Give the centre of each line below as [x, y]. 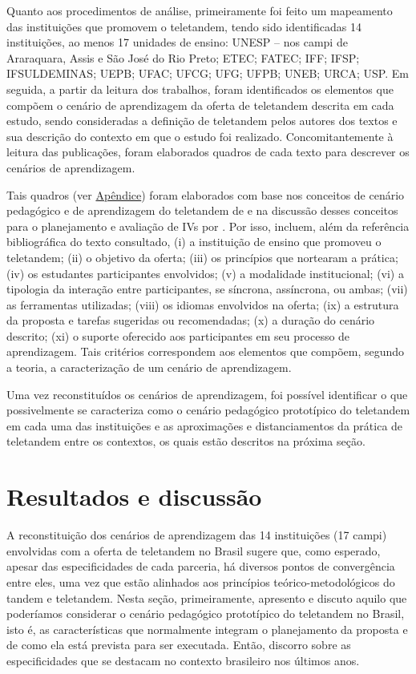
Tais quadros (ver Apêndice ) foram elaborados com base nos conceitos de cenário [206, 194]
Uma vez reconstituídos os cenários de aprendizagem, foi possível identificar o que [207, 394]
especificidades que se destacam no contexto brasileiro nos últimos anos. [183, 660]
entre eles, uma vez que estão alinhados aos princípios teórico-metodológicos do [201, 581]
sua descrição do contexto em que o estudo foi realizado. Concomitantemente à [200, 136]
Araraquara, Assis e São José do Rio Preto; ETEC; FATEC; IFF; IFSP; [183, 57]
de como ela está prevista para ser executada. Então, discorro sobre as [179, 645]
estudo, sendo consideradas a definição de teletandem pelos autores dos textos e [202, 121]
